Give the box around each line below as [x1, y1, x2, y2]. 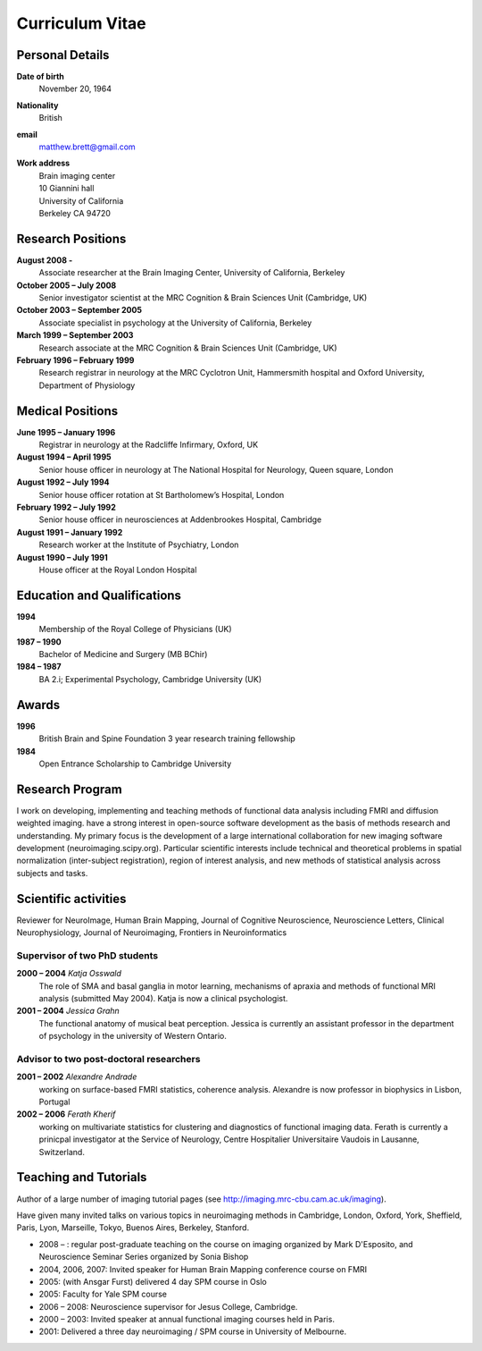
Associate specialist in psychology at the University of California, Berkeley [38, 317, 312, 328]
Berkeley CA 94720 [38, 207, 111, 218]
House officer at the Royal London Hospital [38, 564, 197, 575]
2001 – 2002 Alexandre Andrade [16, 1071, 137, 1082]
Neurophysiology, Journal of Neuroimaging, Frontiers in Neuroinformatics [16, 927, 287, 938]
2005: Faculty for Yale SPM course [38, 1288, 168, 1300]
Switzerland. [38, 1146, 85, 1157]
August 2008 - [16, 255, 73, 266]
